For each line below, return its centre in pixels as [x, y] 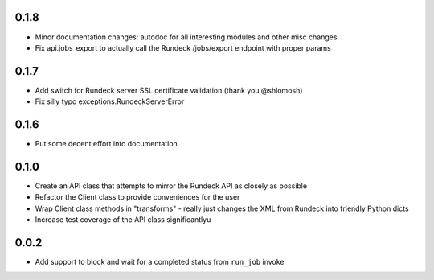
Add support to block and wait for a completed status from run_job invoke [160, 262]
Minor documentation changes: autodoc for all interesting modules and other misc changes [186, 37]
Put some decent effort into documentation [106, 144]
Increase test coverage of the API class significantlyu [123, 220]
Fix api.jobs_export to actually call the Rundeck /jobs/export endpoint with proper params [183, 47]
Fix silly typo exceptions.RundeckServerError [110, 101]
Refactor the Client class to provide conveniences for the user [137, 197]
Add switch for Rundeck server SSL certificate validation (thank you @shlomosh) [169, 90]
